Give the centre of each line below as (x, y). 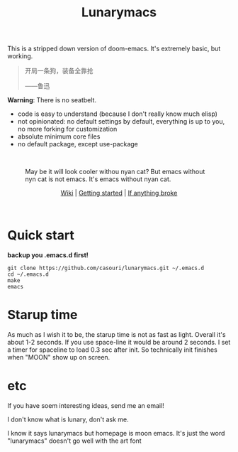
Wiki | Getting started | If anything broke (119, 193)
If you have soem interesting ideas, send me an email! (86, 405)
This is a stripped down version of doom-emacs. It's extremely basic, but (114, 49)
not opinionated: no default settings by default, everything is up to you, (121, 122)
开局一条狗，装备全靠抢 (59, 71)
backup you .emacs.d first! (48, 255)
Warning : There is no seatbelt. (52, 100)
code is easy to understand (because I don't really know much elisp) (118, 114)
